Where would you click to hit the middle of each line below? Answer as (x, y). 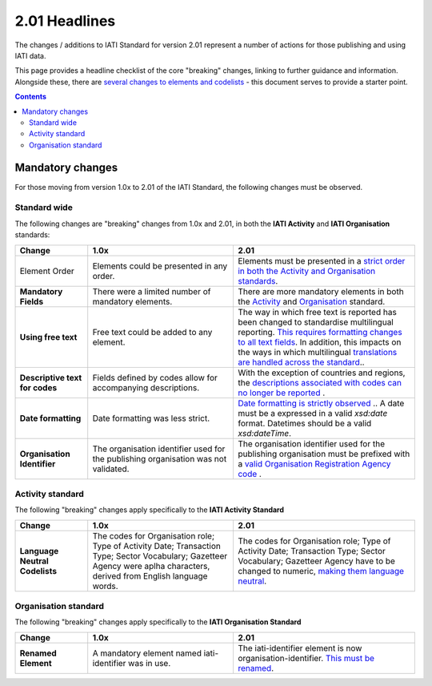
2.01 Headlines (65, 21)
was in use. (150, 663)
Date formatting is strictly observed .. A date (321, 403)
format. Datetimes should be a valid (304, 423)
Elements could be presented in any (160, 266)
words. (106, 586)
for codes (38, 387)
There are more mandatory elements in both (320, 291)
